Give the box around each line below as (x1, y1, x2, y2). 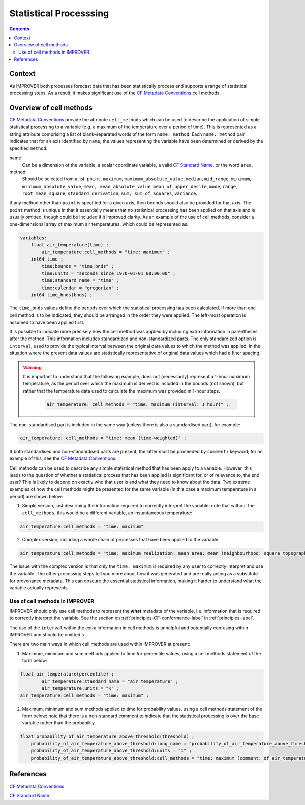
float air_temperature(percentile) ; (20, 671, 114, 677)
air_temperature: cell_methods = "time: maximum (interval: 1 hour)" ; (46, 401, 229, 407)
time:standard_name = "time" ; (41, 278, 119, 283)
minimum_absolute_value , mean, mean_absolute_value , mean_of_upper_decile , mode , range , (22, 183, 237, 189)
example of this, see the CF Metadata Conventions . (9, 455, 117, 461)
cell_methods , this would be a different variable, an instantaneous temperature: (22, 510, 193, 516)
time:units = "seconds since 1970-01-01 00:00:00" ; (41, 270, 176, 276)
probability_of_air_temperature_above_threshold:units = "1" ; (30, 748, 192, 754)
